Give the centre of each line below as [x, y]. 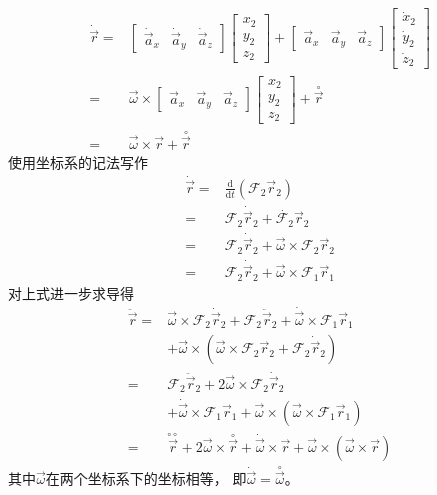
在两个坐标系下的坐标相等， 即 [146, 478]
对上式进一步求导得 [71, 292]
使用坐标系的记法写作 [78, 161]
